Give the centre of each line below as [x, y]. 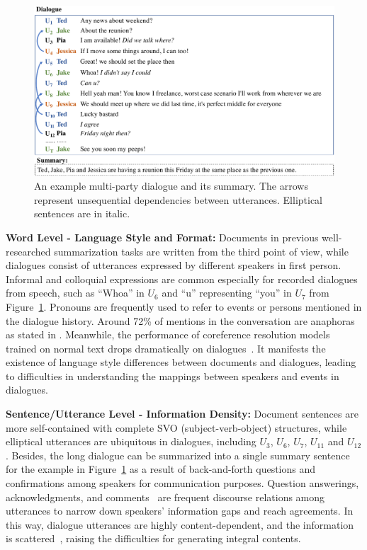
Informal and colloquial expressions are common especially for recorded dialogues [182, 279]
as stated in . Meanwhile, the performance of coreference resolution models [168, 334]
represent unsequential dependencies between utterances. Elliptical [179, 199]
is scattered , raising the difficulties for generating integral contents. [153, 538]
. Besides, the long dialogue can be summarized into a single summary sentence [178, 455]
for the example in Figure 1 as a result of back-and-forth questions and [161, 469]
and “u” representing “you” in [227, 293]
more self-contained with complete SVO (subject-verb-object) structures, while [176, 427]
